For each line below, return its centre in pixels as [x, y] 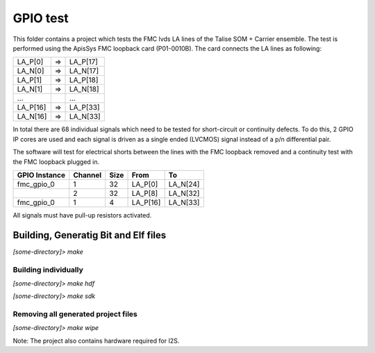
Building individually [48, 270]
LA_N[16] [32, 117]
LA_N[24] [184, 184]
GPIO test [41, 18]
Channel [87, 175]
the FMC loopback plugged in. [56, 162]
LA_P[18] [84, 80]
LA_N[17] [84, 71]
